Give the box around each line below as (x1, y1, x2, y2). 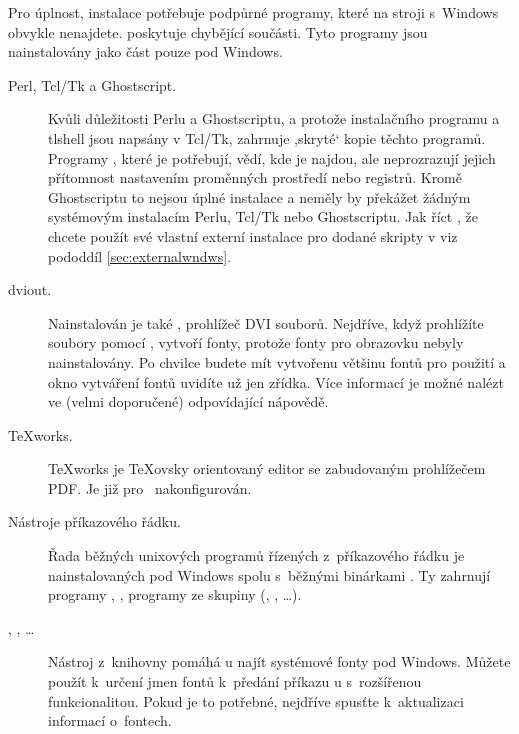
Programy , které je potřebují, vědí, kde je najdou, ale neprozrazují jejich (48, 147, 496, 168)
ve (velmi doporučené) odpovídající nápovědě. (48, 391, 329, 412)
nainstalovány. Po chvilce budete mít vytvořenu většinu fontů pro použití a (48, 351, 506, 372)
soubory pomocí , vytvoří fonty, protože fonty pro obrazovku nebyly (48, 332, 464, 353)
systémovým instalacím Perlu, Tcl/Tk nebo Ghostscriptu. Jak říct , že (48, 206, 478, 227)
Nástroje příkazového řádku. (8, 511, 181, 532)
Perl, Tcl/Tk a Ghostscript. (8, 74, 177, 95)
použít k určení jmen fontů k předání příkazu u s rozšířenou (48, 671, 422, 692)
